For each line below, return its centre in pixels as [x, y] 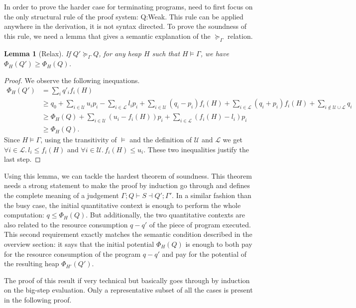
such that [166, 53]
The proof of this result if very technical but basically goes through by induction [127, 280]
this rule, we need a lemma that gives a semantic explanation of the [107, 36]
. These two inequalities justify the [196, 149]
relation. [240, 36]
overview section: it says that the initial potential [79, 244]
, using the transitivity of [79, 140]
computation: [24, 215]
